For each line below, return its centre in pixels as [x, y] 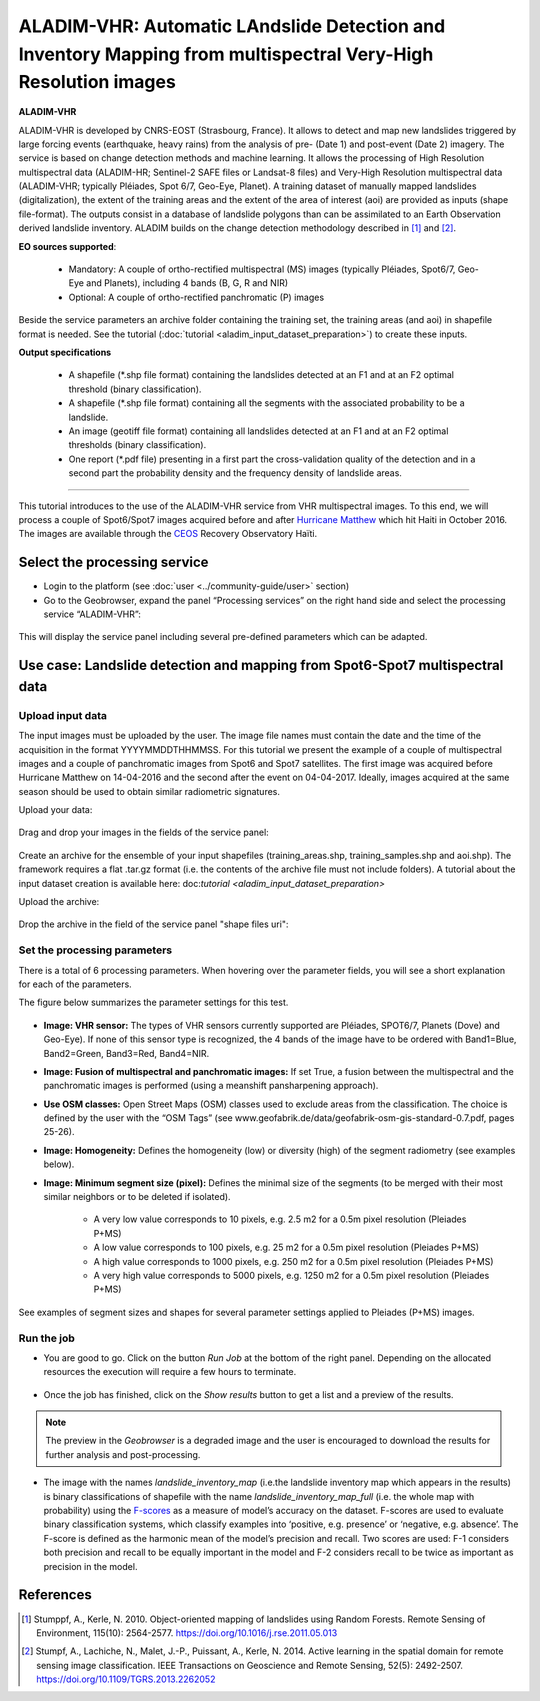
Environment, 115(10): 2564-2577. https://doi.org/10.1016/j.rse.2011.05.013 [187, 1632]
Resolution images [97, 82]
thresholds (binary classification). [137, 445]
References [55, 1595]
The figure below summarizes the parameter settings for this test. [153, 1002]
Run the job [46, 1338]
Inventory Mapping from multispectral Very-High [226, 54]
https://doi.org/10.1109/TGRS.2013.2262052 [126, 1679]
